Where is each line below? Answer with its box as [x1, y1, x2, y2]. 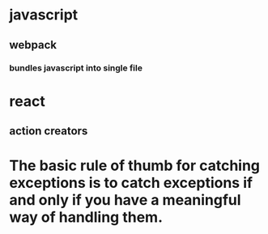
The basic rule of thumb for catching [9, 156, 261, 175]
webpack [9, 38, 57, 52]
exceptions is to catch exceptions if [9, 174, 253, 192]
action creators [9, 124, 88, 138]
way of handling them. [9, 208, 163, 227]
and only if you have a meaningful [9, 191, 241, 210]
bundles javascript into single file [9, 62, 143, 74]
